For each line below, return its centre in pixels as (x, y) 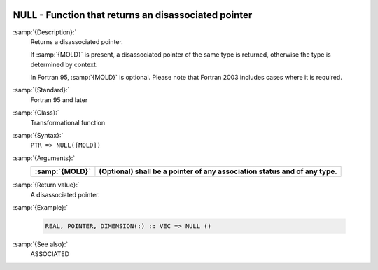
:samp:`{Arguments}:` (44, 158)
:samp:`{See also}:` (41, 244)
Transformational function (68, 122)
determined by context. (64, 64)
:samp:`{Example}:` (41, 207)
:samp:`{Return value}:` (47, 185)
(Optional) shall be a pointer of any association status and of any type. (218, 171)
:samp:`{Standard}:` (41, 90)
